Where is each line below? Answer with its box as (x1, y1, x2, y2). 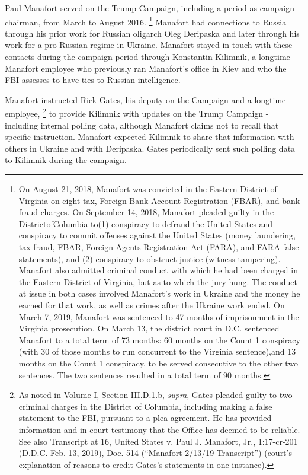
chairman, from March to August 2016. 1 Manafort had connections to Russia (5, 14, 287, 28)
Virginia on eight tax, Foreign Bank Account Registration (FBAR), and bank (18, 194, 300, 206)
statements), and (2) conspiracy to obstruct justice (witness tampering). (18, 252, 281, 264)
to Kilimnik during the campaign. (5, 154, 127, 166)
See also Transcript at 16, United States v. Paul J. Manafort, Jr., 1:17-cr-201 (18, 435, 298, 447)
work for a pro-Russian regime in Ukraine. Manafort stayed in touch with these (5, 39, 293, 51)
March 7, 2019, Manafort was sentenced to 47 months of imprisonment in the (18, 310, 299, 323)
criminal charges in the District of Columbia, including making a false (18, 400, 272, 412)
